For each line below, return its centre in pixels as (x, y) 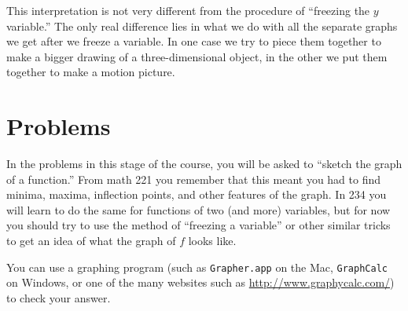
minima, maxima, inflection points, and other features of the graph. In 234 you (197, 194)
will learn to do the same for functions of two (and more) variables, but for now (198, 209)
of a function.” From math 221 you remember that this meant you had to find (194, 179)
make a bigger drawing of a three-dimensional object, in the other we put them (197, 56)
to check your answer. (59, 297)
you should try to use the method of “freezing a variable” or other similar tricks (198, 225)
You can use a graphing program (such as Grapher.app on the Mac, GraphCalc (197, 267)
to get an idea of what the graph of (91, 241)
